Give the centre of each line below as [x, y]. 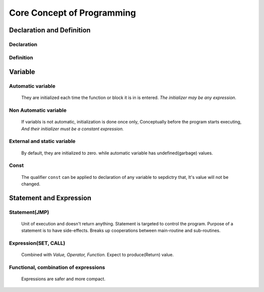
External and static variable [42, 141]
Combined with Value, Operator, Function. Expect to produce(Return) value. [98, 255]
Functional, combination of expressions [57, 267]
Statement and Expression [50, 198]
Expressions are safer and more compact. [63, 279]
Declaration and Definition [50, 30]
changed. [31, 184]
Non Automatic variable [38, 110]
